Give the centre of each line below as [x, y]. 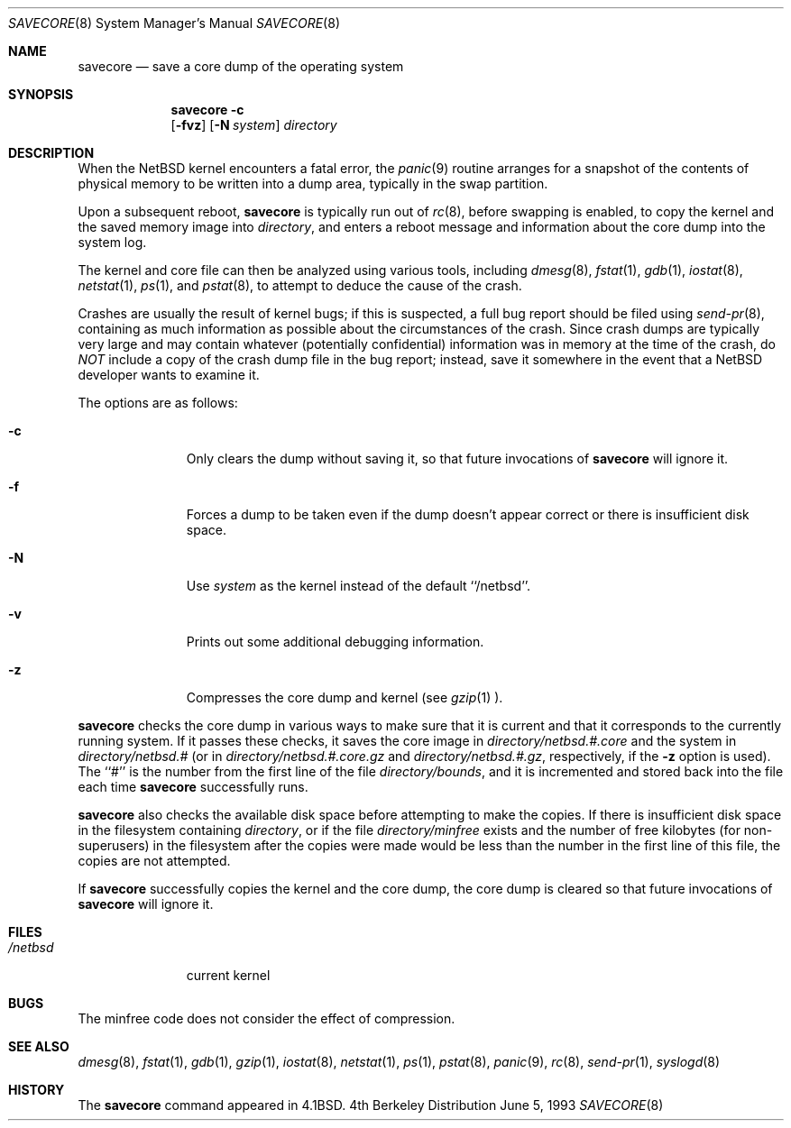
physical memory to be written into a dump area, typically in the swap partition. [313, 183]
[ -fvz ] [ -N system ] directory [254, 125]
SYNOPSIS [41, 94]
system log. [112, 242]
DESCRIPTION [51, 153]
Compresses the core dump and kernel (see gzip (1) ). [345, 697]
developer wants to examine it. [169, 375]
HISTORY [37, 1090]
